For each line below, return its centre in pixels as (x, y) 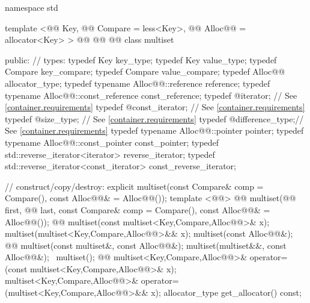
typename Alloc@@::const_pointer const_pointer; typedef (112, 142)
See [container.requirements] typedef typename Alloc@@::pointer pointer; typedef (154, 130)
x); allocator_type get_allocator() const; (226, 292)
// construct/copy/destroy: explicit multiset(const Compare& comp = (134, 186)
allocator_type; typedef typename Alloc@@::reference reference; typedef (138, 83)
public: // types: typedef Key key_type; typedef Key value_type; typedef (141, 59)
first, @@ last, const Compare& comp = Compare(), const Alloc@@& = (138, 209)
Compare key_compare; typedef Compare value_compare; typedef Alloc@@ (145, 71)
